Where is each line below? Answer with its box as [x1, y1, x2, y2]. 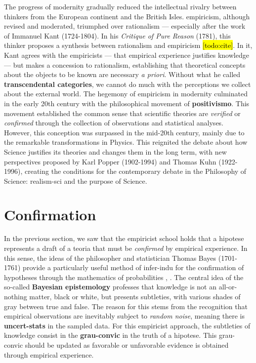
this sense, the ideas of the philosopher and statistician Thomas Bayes [4, 252, 216, 263]
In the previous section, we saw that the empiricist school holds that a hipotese [4, 233, 244, 243]
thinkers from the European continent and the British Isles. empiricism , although [4, 11, 250, 21]
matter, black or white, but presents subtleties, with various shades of [29, 291, 241, 301]
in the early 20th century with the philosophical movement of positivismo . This [4, 98, 250, 108]
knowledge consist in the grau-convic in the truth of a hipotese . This [4, 330, 217, 340]
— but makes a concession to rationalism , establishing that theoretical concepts [4, 59, 246, 70]
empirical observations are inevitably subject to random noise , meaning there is [4, 311, 245, 321]
